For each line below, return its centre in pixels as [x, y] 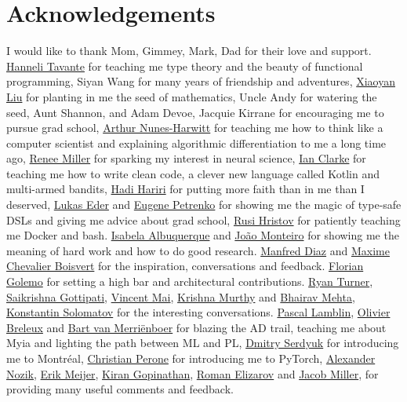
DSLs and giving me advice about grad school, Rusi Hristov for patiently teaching [203, 219]
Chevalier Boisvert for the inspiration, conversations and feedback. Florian [185, 266]
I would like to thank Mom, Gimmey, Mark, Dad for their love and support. [189, 51]
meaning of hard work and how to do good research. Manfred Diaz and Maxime [198, 250]
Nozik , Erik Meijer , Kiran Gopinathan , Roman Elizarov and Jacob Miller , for [193, 373]
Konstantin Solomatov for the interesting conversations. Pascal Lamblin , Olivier [198, 312]
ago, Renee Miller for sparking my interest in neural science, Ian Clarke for [186, 158]
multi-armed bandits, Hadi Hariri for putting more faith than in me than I [185, 189]
